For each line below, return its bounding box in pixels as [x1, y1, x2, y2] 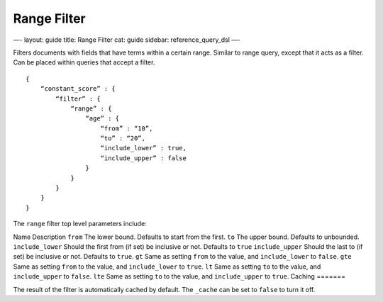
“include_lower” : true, [100, 144, 187, 152]
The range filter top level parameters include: [13, 220, 147, 228]
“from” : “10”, [100, 124, 153, 133]
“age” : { [85, 114, 120, 123]
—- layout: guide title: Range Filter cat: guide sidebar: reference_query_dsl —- [13, 35, 241, 44]
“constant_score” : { [40, 85, 116, 93]
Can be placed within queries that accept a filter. [13, 58, 155, 67]
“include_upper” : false [100, 154, 187, 162]
